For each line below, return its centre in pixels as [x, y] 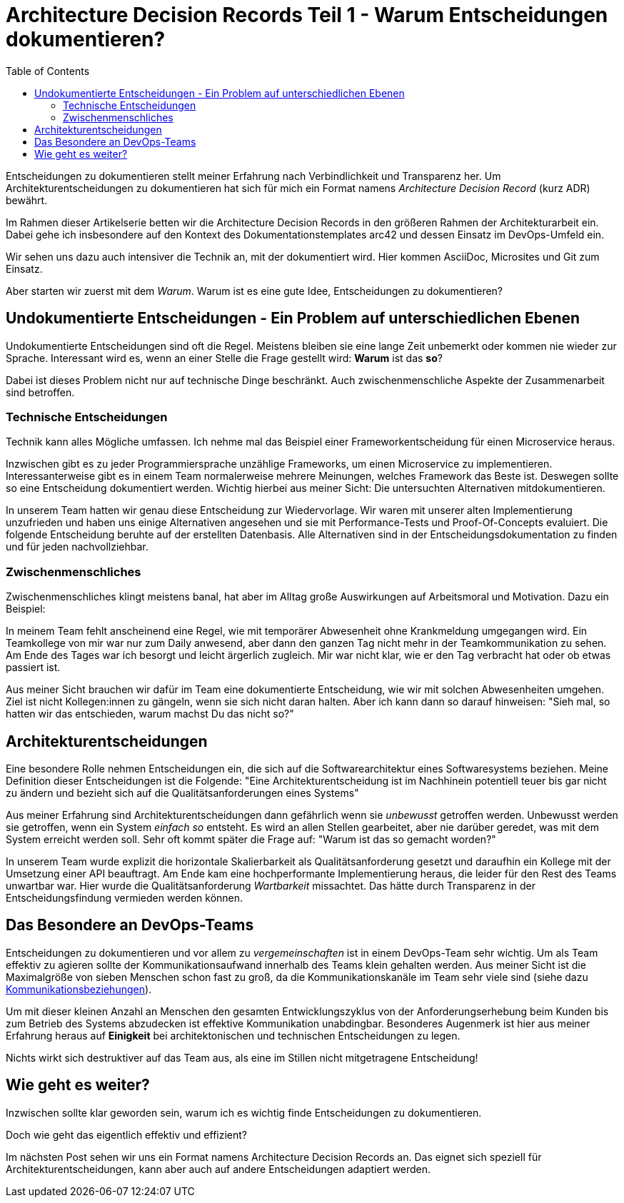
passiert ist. [33, 668]
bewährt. [27, 200]
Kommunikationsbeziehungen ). [79, 989]
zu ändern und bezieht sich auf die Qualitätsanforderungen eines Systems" [182, 792]
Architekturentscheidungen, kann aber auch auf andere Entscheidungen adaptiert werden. [218, 1169]
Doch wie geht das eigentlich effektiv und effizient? [127, 1134]
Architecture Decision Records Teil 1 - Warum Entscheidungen [307, 15]
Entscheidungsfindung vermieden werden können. [125, 897]
